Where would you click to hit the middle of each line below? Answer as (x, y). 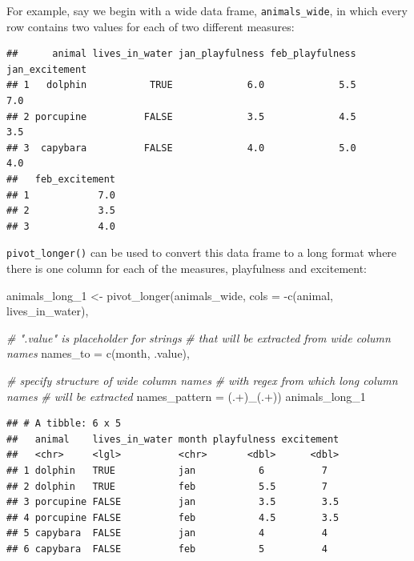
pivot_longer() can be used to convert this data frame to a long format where (202, 252)
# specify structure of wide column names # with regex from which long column (202, 380)
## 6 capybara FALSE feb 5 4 (167, 549)
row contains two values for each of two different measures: (151, 26)
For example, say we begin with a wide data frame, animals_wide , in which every (207, 10)
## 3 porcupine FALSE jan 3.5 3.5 (173, 502)
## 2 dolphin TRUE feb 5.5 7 (167, 486)
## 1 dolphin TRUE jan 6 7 (167, 470)
